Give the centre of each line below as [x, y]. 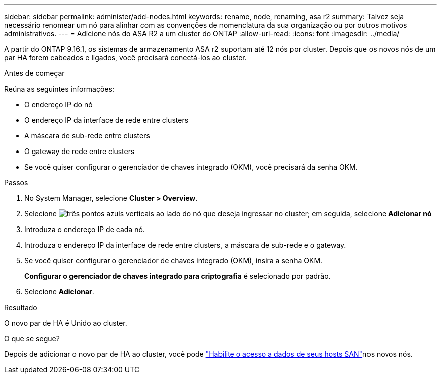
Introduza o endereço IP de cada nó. [85, 229]
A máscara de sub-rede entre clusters [87, 136]
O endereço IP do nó [58, 104]
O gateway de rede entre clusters [80, 151]
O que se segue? [32, 338]
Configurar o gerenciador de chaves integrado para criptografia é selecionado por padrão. [177, 276]
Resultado [21, 307]
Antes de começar [34, 73]
